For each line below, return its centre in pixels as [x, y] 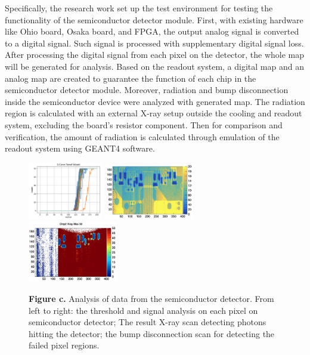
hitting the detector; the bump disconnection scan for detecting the [152, 333]
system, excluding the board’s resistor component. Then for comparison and [144, 124]
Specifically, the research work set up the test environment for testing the [139, 8]
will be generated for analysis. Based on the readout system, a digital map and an [154, 66]
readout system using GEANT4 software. [80, 148]
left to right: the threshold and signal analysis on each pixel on [143, 310]
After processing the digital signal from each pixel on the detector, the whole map [155, 55]
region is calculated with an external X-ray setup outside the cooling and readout [154, 113]
